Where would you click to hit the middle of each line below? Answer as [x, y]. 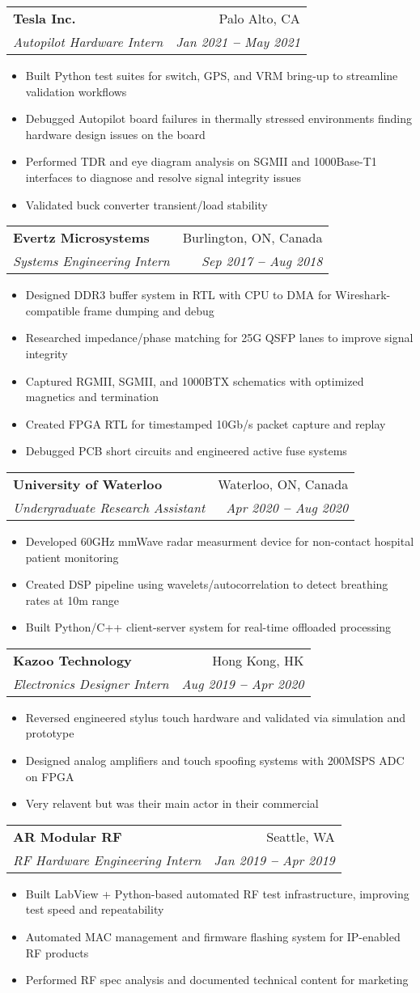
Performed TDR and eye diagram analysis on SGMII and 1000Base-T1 [201, 161]
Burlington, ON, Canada [252, 238]
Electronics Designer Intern [91, 683]
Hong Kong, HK [258, 660]
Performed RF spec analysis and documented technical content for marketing [217, 980]
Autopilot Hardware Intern [88, 42]
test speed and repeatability [95, 909]
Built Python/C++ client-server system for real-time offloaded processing [208, 627]
